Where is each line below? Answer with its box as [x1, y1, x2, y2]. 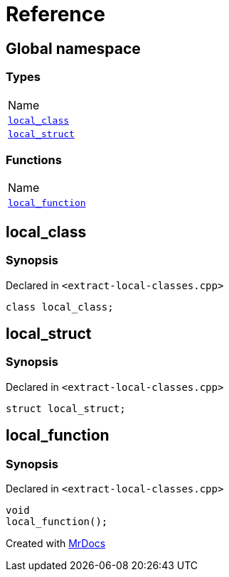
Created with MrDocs [6, 536, 106, 549]
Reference [6, 2, 105, 26]
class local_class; [6, 301, 114, 313]
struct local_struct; [6, 402, 126, 414]
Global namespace [6, 39, 141, 58]
